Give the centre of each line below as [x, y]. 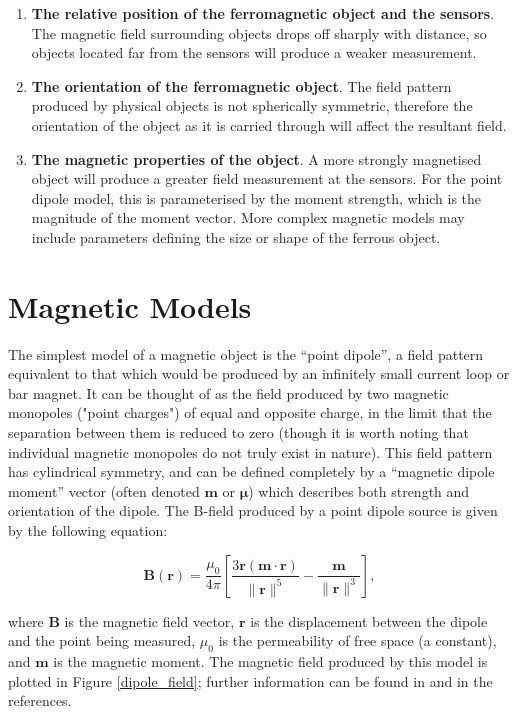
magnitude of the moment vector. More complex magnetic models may [248, 217]
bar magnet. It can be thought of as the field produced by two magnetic [228, 392]
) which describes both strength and [359, 490]
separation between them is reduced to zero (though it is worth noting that [238, 432]
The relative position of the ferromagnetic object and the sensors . [263, 13]
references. [40, 700]
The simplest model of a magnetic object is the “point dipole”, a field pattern [246, 353]
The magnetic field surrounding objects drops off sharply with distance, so [259, 32]
